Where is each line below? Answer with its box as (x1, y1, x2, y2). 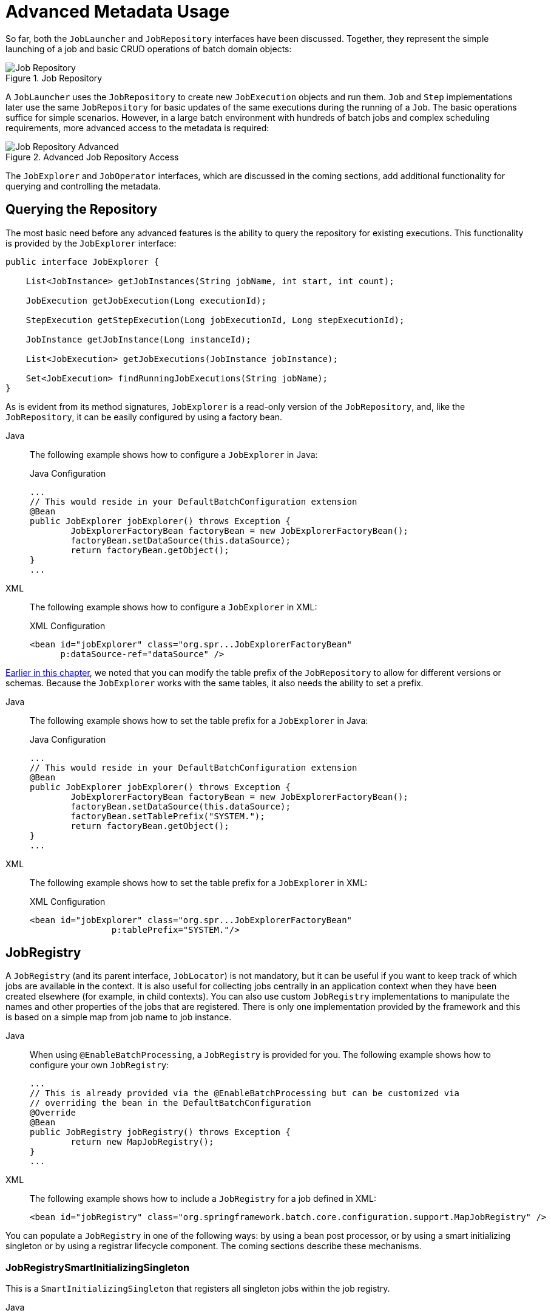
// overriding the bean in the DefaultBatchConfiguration (30, 1098, 311, 1108)
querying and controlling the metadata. (5, 180, 161, 191)
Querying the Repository (5, 202, 158, 217)
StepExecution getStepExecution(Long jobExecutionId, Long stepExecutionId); (25, 315, 405, 325)
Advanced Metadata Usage (5, 1, 230, 22)
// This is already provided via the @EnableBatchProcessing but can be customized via (30, 1088, 460, 1099)
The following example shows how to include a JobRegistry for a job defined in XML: (30, 1193, 376, 1204)
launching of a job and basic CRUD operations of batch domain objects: (5, 43, 292, 54)
